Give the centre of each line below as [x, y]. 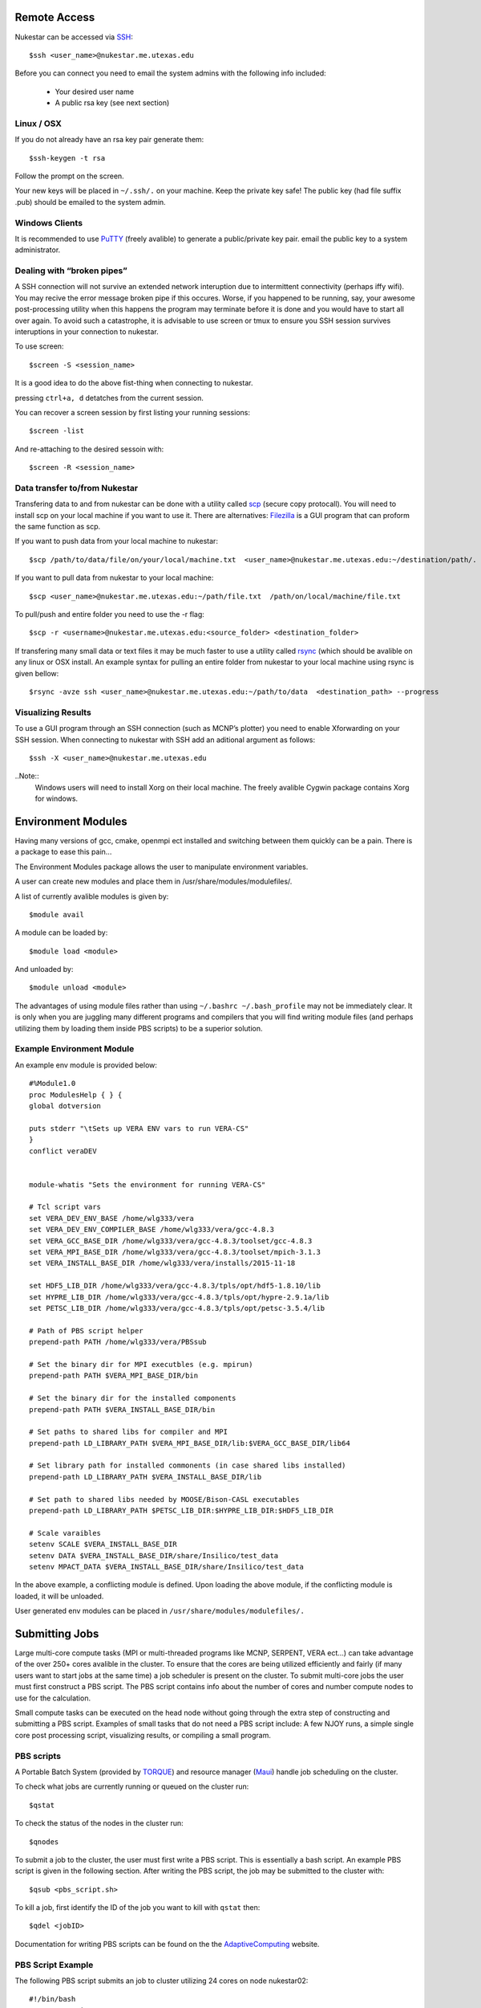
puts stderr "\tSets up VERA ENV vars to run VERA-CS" [139, 1128]
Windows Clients [49, 222]
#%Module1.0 [53, 1084]
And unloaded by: [44, 969]
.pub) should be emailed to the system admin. [90, 202]
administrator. [38, 250]
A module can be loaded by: [61, 933]
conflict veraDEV [63, 1151]
